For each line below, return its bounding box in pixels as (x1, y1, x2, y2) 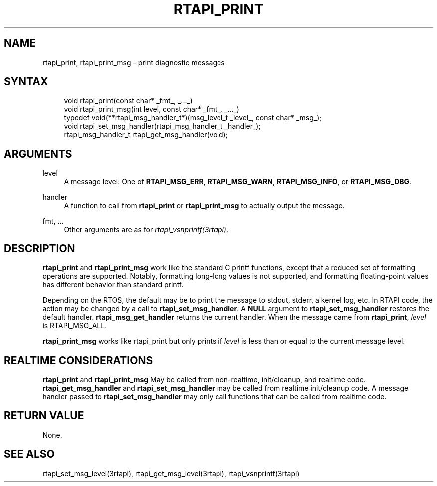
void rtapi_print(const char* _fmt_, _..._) (64, 96, 193, 105)
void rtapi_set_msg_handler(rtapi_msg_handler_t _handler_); (64, 122, 261, 131)
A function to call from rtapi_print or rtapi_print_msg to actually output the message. (64, 201, 345, 210)
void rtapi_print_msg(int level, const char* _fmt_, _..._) (64, 105, 239, 114)
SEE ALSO (4, 448, 55, 461)
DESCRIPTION (4, 242, 75, 255)
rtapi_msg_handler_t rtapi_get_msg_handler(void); (64, 130, 228, 139)
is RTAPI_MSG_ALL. (42, 321, 107, 330)
